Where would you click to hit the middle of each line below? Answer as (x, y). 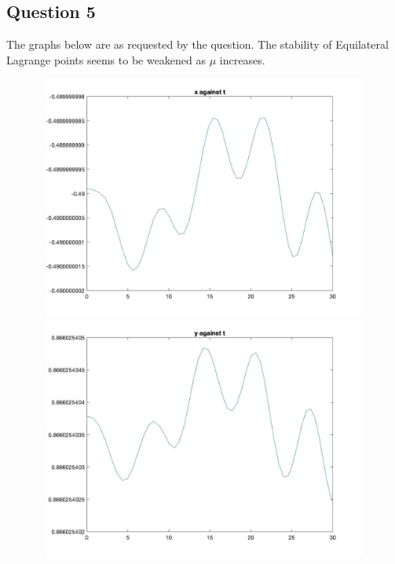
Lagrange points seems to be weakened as (106, 59)
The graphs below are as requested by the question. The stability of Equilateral (197, 44)
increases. (242, 59)
